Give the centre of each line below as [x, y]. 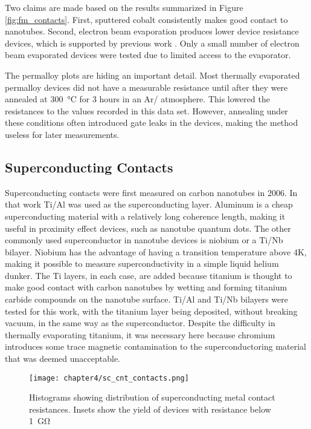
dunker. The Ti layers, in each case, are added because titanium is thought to [149, 275]
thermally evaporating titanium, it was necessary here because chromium [140, 334]
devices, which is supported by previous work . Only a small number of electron [152, 43]
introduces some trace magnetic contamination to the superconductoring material [155, 346]
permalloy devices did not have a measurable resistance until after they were [146, 87]
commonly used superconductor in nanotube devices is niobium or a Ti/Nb [144, 240]
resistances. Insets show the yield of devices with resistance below [150, 409]
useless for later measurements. [62, 134]
